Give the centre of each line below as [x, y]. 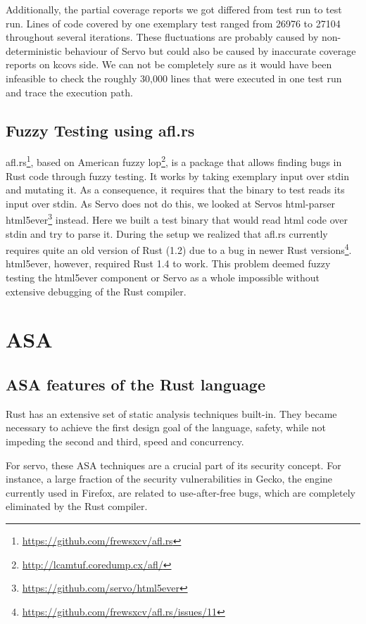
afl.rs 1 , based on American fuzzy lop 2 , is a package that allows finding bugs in [174, 161]
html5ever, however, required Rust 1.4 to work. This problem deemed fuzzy [168, 263]
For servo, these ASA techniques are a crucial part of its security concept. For [173, 465]
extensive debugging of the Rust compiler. [96, 291]
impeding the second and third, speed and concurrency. [125, 441]
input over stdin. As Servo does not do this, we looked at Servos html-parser [171, 203]
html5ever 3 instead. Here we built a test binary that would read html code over [177, 219]
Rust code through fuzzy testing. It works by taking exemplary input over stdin [177, 176]
